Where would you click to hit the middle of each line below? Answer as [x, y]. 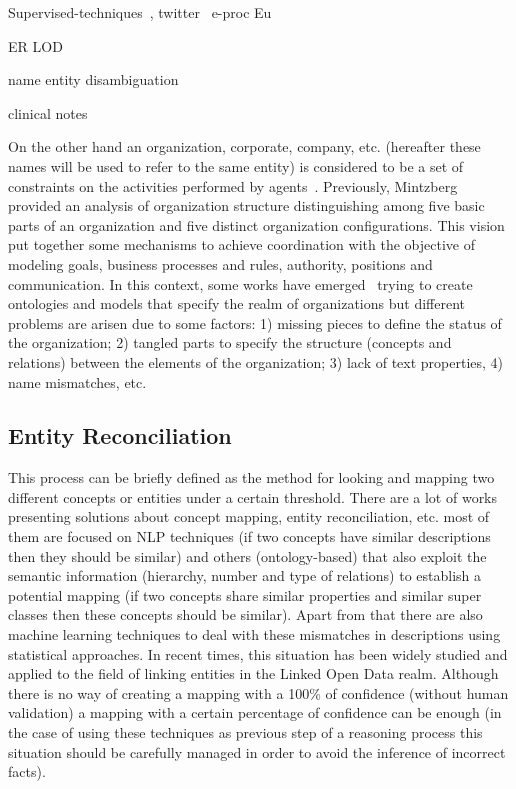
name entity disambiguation [93, 79]
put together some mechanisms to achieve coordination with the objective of [241, 244]
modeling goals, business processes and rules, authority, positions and [220, 263]
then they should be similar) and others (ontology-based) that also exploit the [247, 555]
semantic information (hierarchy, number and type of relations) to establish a [245, 575]
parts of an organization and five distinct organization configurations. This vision [256, 224]
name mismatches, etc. [77, 381]
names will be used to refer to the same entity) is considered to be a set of [236, 165]
